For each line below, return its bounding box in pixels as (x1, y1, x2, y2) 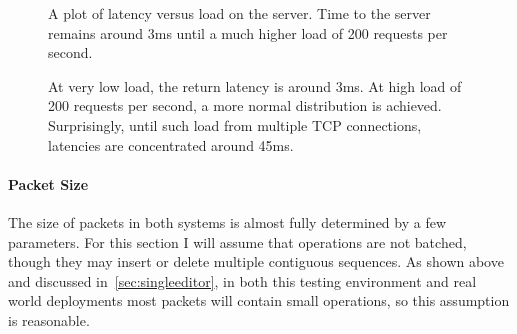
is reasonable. (8, 309, 90, 330)
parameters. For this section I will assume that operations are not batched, (8, 231, 467, 252)
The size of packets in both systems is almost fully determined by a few (8, 211, 447, 232)
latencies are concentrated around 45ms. (48, 134, 294, 155)
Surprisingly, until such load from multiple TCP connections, (48, 114, 422, 135)
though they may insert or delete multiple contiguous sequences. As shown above (8, 251, 504, 272)
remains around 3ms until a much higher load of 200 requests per (48, 22, 448, 43)
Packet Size (8, 173, 89, 194)
